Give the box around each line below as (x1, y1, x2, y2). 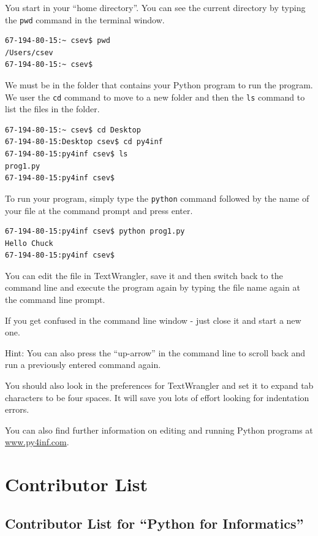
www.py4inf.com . (5, 435, 69, 448)
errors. (5, 403, 29, 416)
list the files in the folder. (5, 102, 100, 115)
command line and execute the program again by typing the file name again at (5, 281, 300, 294)
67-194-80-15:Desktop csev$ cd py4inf (5, 137, 163, 147)
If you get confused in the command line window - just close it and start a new (5, 313, 301, 326)
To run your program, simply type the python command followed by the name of (5, 191, 309, 204)
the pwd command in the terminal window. (5, 13, 165, 26)
